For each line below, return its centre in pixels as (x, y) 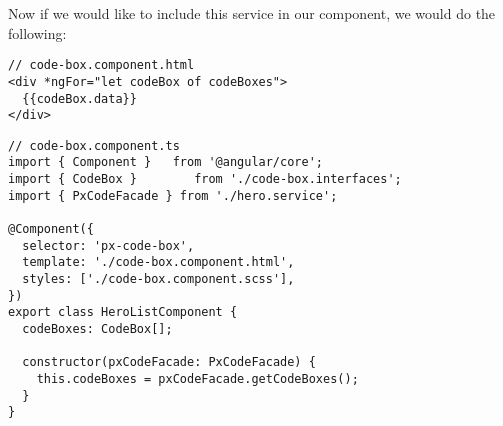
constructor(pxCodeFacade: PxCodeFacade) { (169, 362)
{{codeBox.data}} (79, 98)
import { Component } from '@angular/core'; (165, 162)
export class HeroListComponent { (123, 312)
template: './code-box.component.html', (158, 262)
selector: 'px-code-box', (108, 245)
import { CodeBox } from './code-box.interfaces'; (205, 179)
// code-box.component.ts (94, 145)
